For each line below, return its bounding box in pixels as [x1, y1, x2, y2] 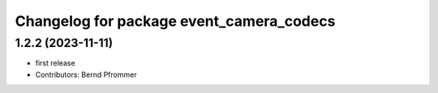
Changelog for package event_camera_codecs [15, 12, 336, 30]
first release [35, 58, 76, 68]
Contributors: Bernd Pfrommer [35, 70, 137, 79]
